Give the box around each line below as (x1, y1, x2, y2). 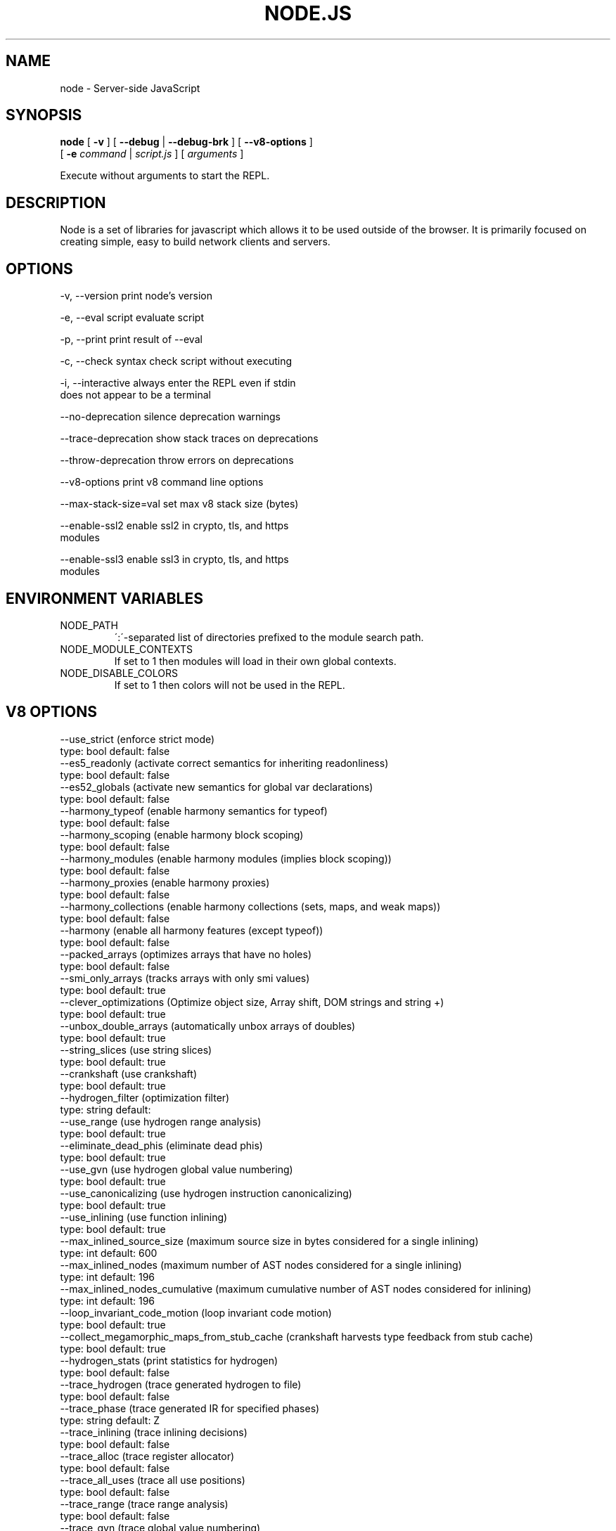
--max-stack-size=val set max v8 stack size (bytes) (60, 498, 299, 510)
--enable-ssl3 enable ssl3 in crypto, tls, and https (60, 553, 289, 566)
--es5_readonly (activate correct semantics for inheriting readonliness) (60, 756, 389, 769)
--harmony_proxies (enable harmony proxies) (60, 876, 270, 889)
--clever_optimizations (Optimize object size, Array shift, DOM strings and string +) (60, 995, 444, 1008)
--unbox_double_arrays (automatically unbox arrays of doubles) (60, 1019, 356, 1032)
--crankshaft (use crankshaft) (60, 1067, 197, 1080)
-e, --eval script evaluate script (60, 311, 204, 324)
